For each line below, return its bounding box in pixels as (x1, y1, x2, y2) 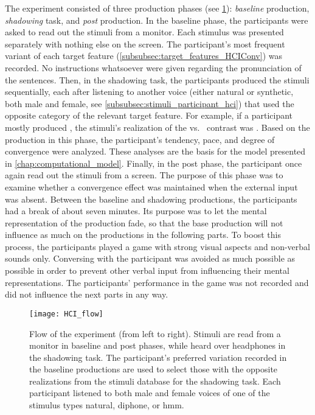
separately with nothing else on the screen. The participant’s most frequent (5, 37, 285, 50)
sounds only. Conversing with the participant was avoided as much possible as (5, 252, 296, 265)
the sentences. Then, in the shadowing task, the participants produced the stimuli (5, 73, 310, 86)
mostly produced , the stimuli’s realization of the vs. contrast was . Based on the (5, 120, 310, 133)
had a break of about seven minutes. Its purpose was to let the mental (5, 204, 267, 217)
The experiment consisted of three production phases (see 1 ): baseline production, (5, 2, 310, 14)
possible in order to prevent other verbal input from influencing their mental (5, 264, 289, 277)
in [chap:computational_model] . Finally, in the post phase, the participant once (5, 156, 302, 169)
